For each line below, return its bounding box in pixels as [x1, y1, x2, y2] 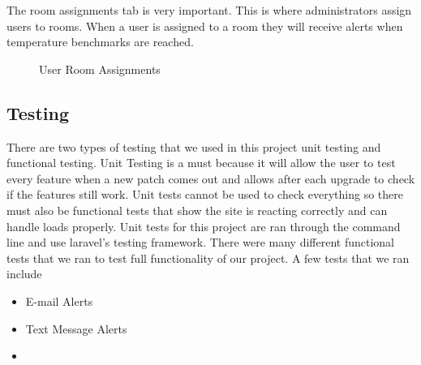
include [6, 265, 42, 282]
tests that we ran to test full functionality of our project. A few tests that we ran [6, 249, 410, 266]
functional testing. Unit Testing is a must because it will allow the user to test [6, 154, 396, 171]
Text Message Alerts [25, 320, 127, 337]
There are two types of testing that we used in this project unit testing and [6, 138, 381, 155]
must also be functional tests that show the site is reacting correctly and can [6, 201, 388, 218]
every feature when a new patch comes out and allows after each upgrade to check [6, 170, 415, 187]
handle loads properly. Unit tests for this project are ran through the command [6, 217, 401, 234]
